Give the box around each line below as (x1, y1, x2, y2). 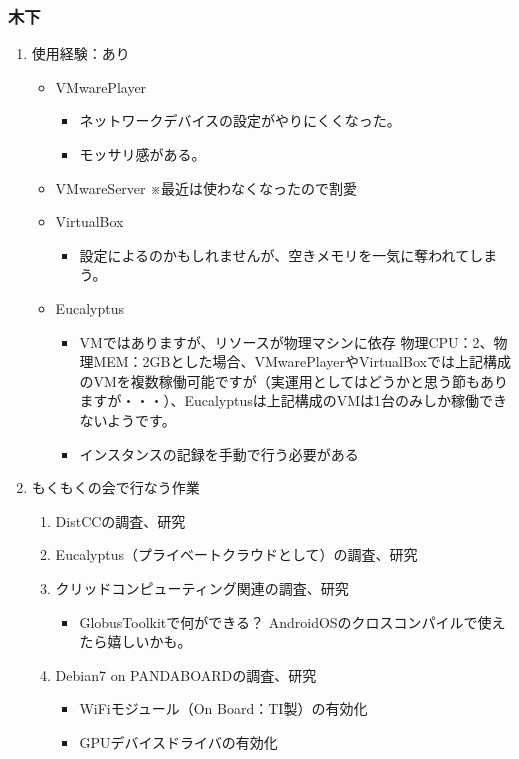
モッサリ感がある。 (79, 144, 206, 164)
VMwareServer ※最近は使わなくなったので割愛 (55, 177, 358, 198)
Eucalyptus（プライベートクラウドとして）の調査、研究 (55, 544, 418, 565)
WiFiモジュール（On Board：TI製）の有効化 (79, 698, 368, 719)
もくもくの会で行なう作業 (31, 477, 200, 498)
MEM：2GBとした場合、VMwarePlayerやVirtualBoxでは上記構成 (93, 351, 511, 372)
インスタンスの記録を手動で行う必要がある (79, 443, 359, 464)
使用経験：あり (31, 43, 130, 64)
